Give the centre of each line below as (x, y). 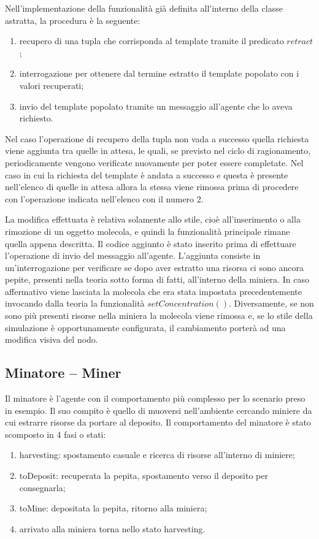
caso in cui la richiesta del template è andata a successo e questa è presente (147, 174)
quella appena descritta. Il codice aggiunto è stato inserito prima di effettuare (151, 243)
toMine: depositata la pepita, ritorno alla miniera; (113, 508)
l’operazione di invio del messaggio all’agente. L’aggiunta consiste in (133, 255)
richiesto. (36, 118)
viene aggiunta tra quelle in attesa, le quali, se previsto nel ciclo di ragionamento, (158, 151)
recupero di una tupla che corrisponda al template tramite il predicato (152, 41)
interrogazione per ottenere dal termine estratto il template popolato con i (159, 73)
